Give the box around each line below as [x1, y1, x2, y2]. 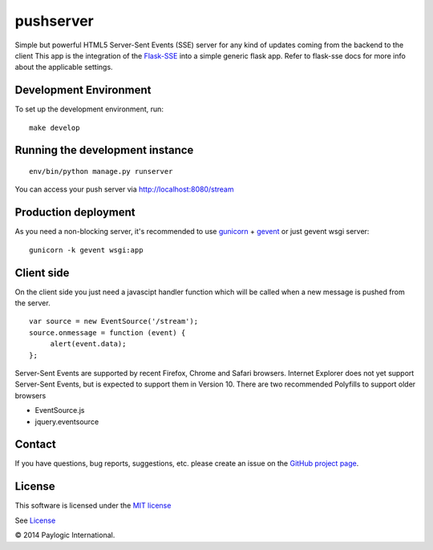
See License [14, 516, 56, 525]
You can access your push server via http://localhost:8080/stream [14, 184, 234, 194]
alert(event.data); [50, 339, 127, 349]
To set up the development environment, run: [14, 104, 164, 114]
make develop [29, 123, 80, 132]
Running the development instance [14, 144, 194, 157]
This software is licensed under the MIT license [14, 501, 172, 511]
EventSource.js [34, 406, 85, 415]
